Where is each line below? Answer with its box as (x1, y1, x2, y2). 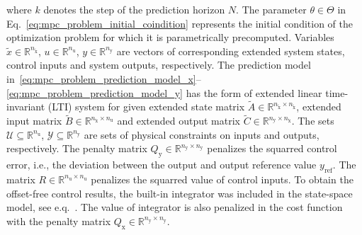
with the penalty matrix (6, 213, 111, 228)
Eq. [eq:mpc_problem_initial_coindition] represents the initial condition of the (6, 16, 353, 30)
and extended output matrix (117, 113, 240, 128)
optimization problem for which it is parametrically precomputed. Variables (6, 30, 334, 45)
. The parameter (236, 2, 307, 16)
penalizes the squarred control (207, 141, 337, 156)
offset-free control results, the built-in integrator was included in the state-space (6, 185, 353, 200)
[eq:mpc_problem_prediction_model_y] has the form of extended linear (6, 85, 322, 100)
